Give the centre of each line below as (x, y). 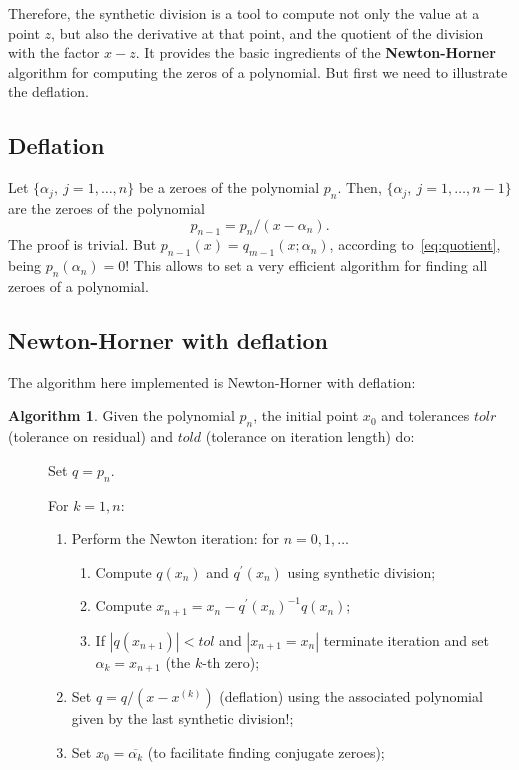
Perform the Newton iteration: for (175, 538)
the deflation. (48, 91)
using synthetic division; (361, 571)
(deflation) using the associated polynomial (351, 696)
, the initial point (306, 415)
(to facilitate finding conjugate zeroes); (266, 751)
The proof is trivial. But (82, 244)
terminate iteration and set (406, 639)
